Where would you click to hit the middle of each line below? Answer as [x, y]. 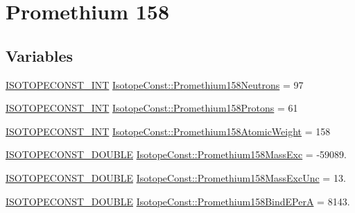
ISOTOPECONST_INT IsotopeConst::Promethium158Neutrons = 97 [155, 84]
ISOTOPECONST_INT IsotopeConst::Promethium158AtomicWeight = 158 [168, 131]
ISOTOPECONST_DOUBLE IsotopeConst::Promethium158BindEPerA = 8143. [178, 201]
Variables [40, 55]
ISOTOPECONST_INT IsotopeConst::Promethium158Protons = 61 [152, 108]
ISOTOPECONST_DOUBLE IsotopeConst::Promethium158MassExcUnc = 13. [176, 177]
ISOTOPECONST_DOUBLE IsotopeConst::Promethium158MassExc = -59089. [176, 154]
